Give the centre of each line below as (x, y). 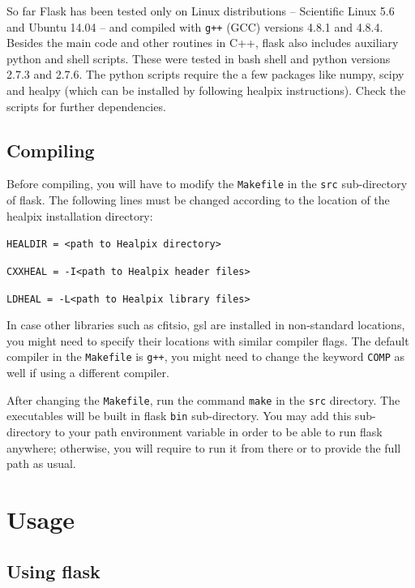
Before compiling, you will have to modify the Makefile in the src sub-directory (207, 184)
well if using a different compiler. (88, 373)
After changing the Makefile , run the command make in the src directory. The (203, 399)
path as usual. (41, 464)
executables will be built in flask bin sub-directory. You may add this (179, 416)
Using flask (53, 571)
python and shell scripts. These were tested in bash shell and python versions (199, 58)
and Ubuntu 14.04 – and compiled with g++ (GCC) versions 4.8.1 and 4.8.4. (195, 26)
